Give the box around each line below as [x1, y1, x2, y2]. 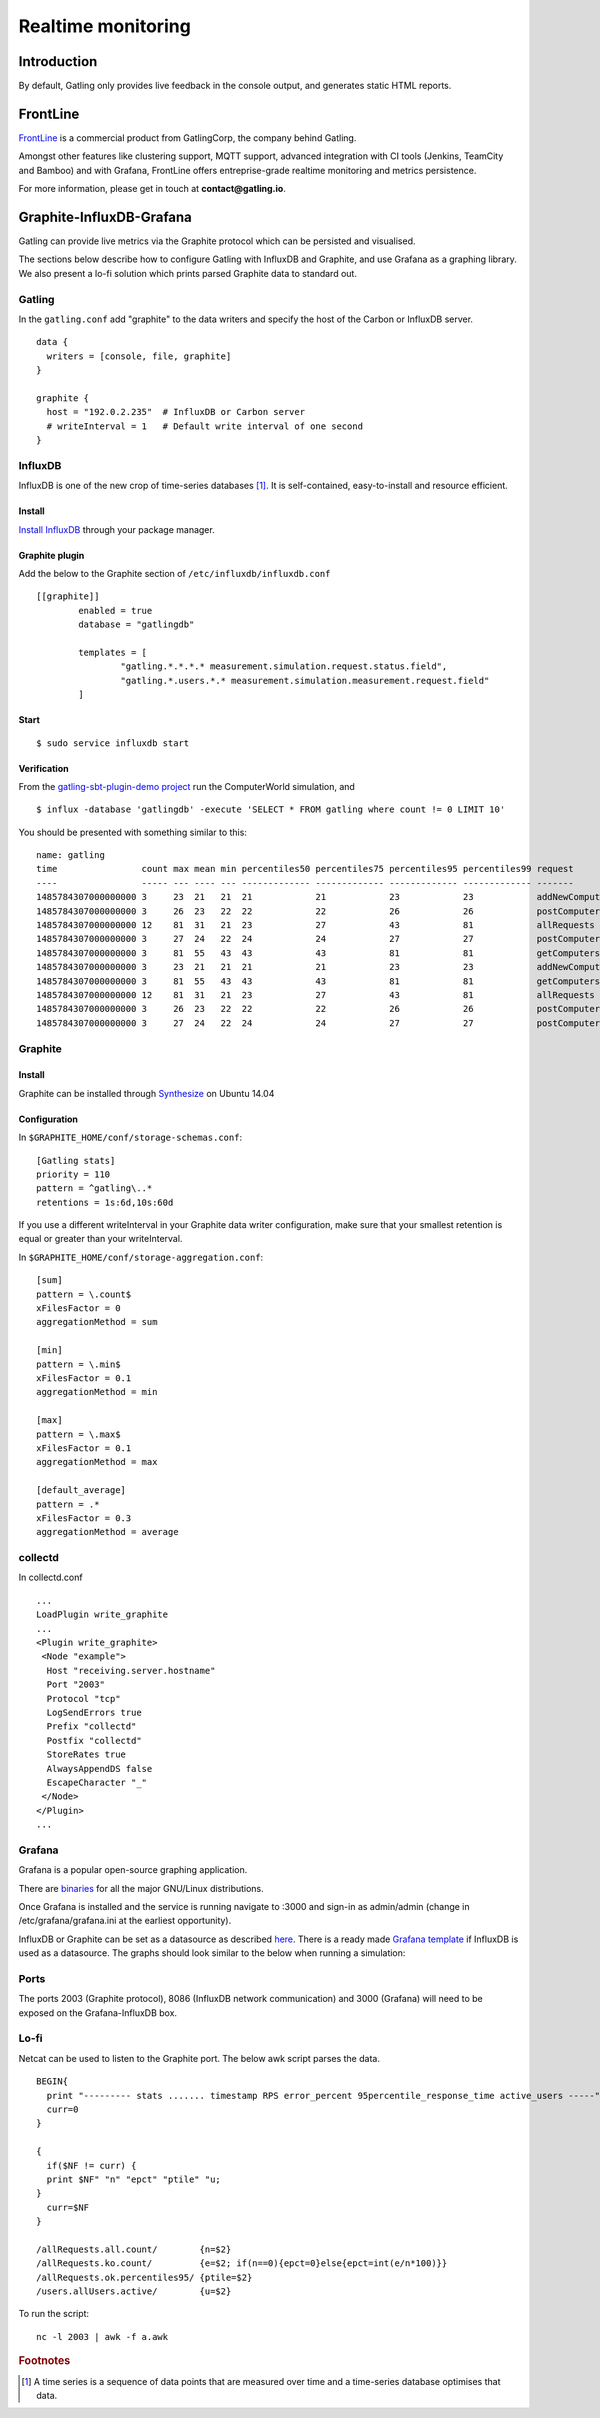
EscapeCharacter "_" [46, 1776, 148, 1788]
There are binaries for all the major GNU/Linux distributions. [18, 1882, 264, 1894]
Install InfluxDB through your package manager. [18, 523, 215, 535]
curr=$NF [46, 2201, 90, 2213]
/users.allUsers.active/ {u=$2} [36, 2286, 232, 2297]
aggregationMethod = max [36, 1456, 158, 1468]
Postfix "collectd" [46, 1735, 142, 1746]
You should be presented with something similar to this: [18, 826, 247, 838]
